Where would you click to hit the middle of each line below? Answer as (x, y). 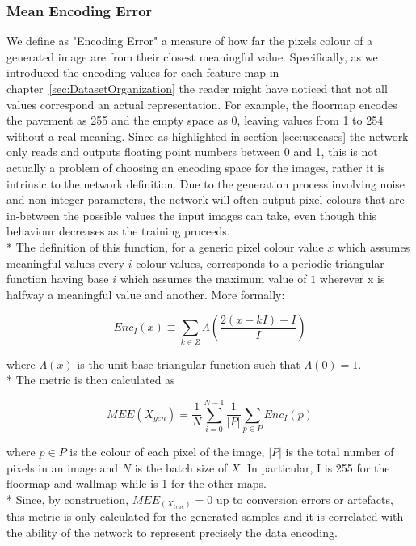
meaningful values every (65, 262)
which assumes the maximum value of (213, 279)
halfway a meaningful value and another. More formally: (146, 294)
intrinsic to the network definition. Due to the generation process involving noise (206, 183)
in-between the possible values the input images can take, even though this (192, 215)
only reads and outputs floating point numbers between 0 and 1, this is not (192, 152)
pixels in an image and (63, 467)
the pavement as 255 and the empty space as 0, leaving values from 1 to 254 (195, 120)
